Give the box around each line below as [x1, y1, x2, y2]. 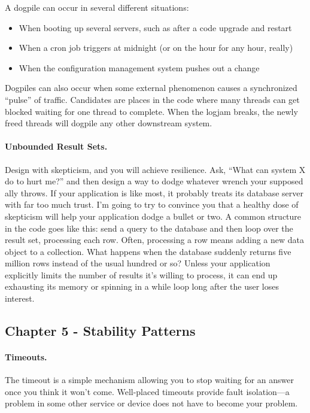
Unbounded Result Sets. [5, 140, 108, 153]
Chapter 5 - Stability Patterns [5, 321, 196, 340]
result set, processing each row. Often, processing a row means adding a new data [5, 233, 305, 246]
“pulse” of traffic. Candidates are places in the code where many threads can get [5, 93, 300, 105]
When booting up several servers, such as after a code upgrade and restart [19, 21, 292, 34]
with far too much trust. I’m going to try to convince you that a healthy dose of [5, 198, 299, 211]
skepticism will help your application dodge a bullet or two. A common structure [5, 209, 302, 222]
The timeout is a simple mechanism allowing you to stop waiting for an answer [5, 373, 294, 386]
